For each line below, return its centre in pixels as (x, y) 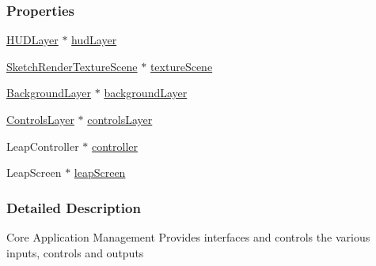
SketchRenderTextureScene (72, 66)
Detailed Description (74, 207)
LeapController (43, 146)
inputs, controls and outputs (75, 252)
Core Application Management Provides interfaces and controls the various (188, 237)
